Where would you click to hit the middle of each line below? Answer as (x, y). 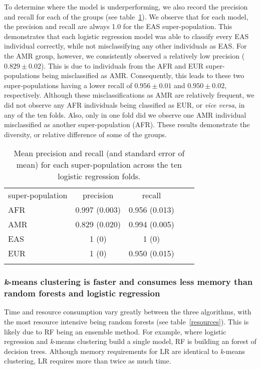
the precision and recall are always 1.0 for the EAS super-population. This (118, 26)
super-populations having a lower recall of (68, 85)
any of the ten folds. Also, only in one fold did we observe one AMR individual (125, 114)
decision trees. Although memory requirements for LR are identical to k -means (125, 351)
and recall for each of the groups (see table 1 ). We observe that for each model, (126, 16)
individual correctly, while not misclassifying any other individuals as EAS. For (125, 46)
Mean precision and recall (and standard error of (99, 153)
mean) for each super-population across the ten (99, 165)
